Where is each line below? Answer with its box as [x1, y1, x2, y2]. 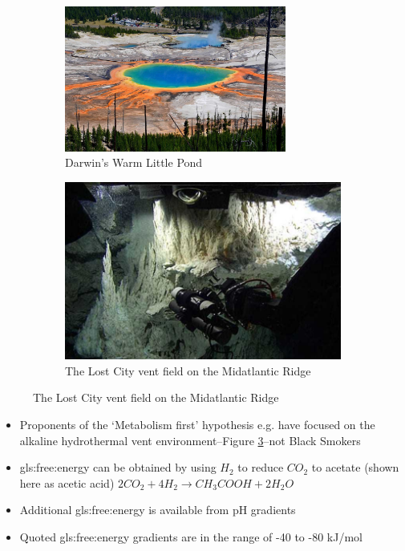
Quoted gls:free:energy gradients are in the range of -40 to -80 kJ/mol [19, 528, 362, 545]
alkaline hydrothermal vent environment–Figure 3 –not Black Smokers [19, 431, 361, 448]
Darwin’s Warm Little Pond [65, 154, 203, 171]
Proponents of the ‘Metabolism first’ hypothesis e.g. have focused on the [19, 415, 375, 432]
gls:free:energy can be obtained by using [19, 459, 217, 476]
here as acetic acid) [19, 474, 115, 491]
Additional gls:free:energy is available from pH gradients [19, 501, 296, 518]
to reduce [237, 459, 284, 476]
